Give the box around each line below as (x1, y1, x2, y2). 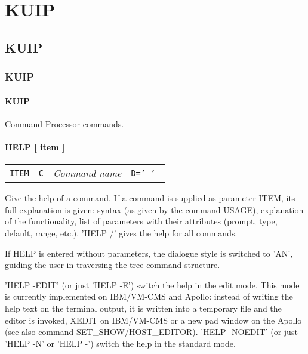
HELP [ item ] (5, 140, 65, 153)
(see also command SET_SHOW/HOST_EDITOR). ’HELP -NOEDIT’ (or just (5, 325, 298, 338)
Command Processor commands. (5, 117, 124, 130)
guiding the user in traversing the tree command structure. (5, 258, 220, 271)
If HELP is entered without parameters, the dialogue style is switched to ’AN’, (5, 247, 293, 259)
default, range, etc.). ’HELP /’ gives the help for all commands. (5, 226, 238, 239)
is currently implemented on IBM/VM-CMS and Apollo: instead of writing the (5, 290, 293, 303)
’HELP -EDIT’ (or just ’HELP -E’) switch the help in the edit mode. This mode (5, 278, 300, 291)
